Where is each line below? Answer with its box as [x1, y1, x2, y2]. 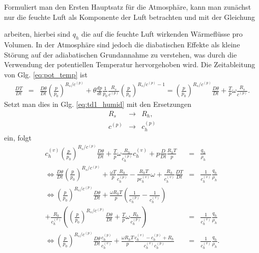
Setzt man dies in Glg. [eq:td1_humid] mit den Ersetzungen [4, 99, 192, 109]
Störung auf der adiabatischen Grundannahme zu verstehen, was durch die [4, 49, 237, 60]
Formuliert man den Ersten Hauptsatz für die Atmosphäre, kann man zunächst [4, 2, 251, 12]
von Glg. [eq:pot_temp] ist [4, 69, 88, 79]
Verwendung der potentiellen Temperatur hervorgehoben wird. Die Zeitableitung [4, 59, 255, 70]
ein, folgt [4, 132, 32, 143]
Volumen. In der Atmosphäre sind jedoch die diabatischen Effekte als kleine [4, 39, 240, 49]
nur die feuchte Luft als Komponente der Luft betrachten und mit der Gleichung [4, 11, 255, 22]
